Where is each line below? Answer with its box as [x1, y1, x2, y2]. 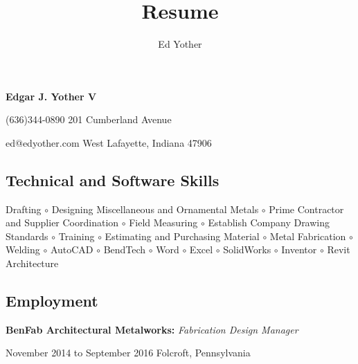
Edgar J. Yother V [6, 89, 97, 103]
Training [58, 228, 95, 243]
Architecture [6, 256, 59, 271]
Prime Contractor [269, 201, 344, 216]
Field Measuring [129, 215, 198, 230]
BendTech [103, 242, 146, 257]
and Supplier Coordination [6, 215, 119, 230]
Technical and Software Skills [6, 169, 220, 190]
